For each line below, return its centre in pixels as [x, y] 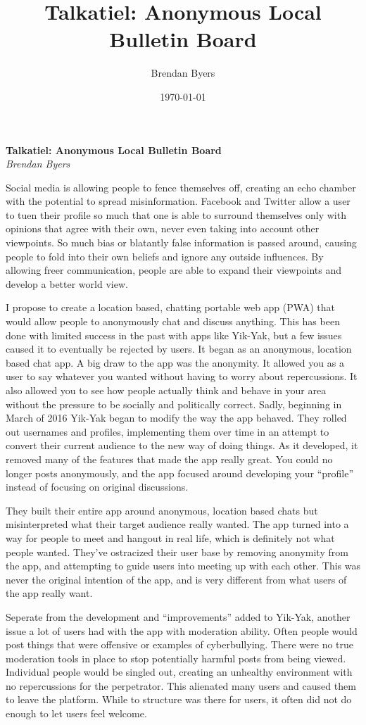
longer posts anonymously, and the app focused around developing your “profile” [180, 473]
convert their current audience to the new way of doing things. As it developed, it [182, 445]
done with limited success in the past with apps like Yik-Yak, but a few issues [174, 335]
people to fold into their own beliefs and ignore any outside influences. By [165, 256]
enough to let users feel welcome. [76, 713]
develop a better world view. [67, 283]
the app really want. [49, 593]
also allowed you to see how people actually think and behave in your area [166, 390]
